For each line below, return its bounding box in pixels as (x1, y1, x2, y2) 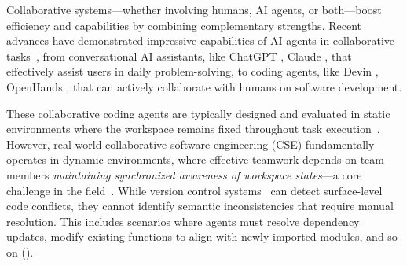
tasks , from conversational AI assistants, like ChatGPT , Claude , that (6, 47, 352, 64)
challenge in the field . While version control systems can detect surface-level (6, 182, 383, 198)
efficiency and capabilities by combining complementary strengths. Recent (6, 17, 361, 33)
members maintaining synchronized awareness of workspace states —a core (6, 166, 362, 183)
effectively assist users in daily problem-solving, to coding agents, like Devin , (6, 63, 379, 79)
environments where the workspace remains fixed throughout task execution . (6, 120, 380, 137)
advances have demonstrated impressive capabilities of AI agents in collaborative (6, 32, 395, 49)
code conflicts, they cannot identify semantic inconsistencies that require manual (6, 198, 394, 214)
